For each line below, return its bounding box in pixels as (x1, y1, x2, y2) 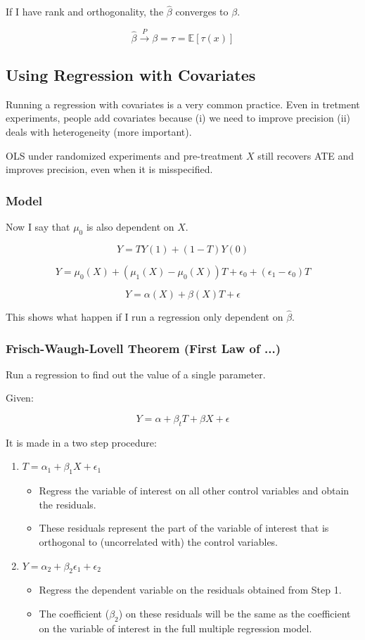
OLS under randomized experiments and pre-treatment (6, 148, 243, 162)
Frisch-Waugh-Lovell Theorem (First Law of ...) (6, 339, 281, 357)
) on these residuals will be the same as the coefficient (118, 606, 351, 620)
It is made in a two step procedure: (6, 435, 157, 449)
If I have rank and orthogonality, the (6, 4, 164, 19)
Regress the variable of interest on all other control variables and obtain (39, 483, 350, 498)
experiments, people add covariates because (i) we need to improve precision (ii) (6, 110, 351, 125)
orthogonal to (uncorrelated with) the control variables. (39, 534, 278, 549)
